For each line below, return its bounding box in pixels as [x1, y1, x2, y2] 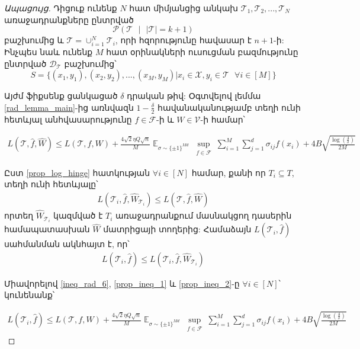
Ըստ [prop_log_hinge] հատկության [4, 166, 150, 178]
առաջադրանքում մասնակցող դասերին [115, 209, 292, 222]
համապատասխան [4, 223, 90, 235]
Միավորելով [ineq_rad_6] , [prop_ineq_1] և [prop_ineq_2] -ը [4, 277, 240, 289]
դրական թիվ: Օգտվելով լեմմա [127, 89, 261, 102]
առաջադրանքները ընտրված [4, 13, 134, 25]
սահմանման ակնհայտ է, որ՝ [4, 238, 130, 250]
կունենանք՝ [4, 289, 55, 301]
